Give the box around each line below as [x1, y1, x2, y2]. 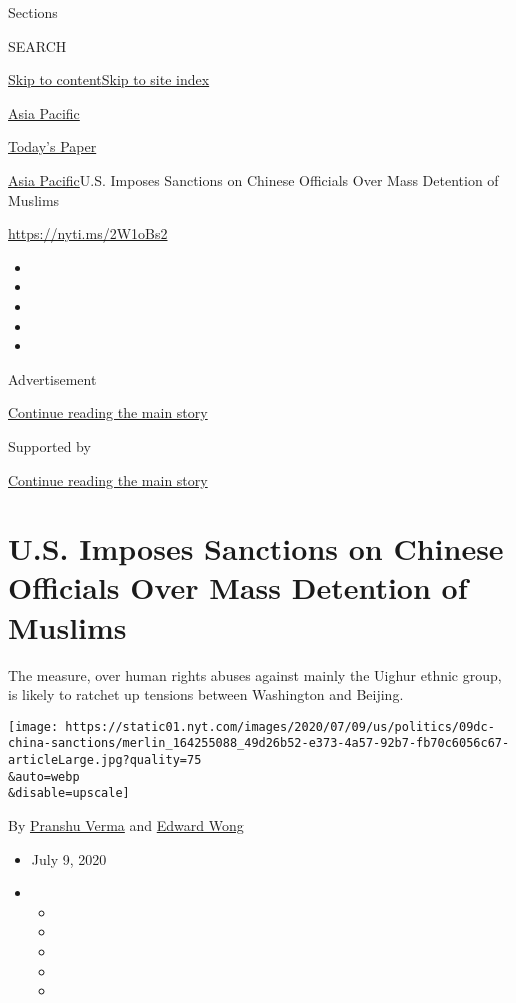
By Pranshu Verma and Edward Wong [8, 815, 244, 836]
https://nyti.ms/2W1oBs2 [8, 223, 168, 244]
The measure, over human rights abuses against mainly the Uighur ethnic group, [8, 664, 502, 685]
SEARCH [8, 35, 67, 56]
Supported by [8, 435, 91, 456]
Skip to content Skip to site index [8, 69, 210, 90]
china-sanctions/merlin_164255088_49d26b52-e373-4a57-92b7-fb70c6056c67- [8, 736, 510, 751]
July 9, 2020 [31, 848, 107, 869]
